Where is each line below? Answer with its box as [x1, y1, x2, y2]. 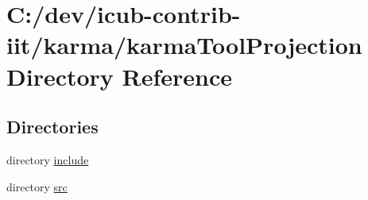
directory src [6, 178, 68, 194]
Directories [6, 114, 99, 139]
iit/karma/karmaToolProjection [6, 29, 362, 61]
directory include [6, 151, 89, 167]
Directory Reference [6, 60, 233, 92]
